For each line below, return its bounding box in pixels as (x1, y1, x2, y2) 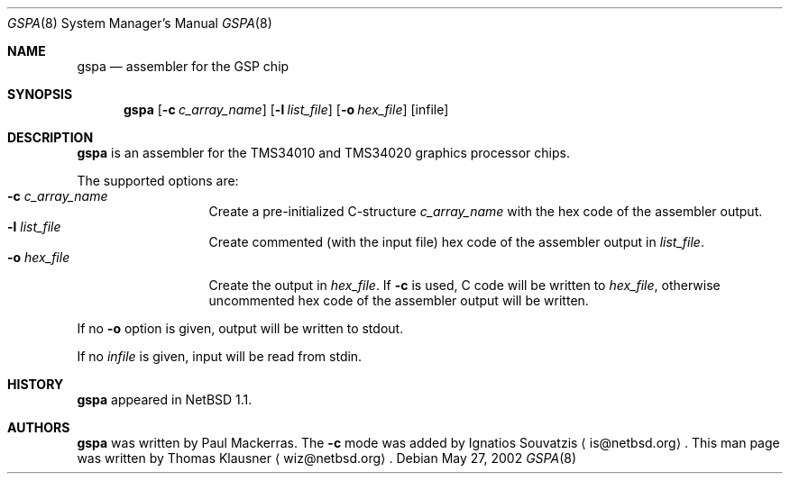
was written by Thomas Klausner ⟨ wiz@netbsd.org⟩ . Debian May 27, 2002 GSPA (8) (77, 450, 577, 466)
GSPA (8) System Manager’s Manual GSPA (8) (7, 15, 272, 31)
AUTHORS (7, 420, 70, 435)
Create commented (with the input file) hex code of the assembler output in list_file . (208, 234, 704, 250)
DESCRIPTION (7, 130, 94, 145)
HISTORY (7, 377, 64, 392)
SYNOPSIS (7, 86, 73, 102)
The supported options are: (77, 173, 239, 188)
